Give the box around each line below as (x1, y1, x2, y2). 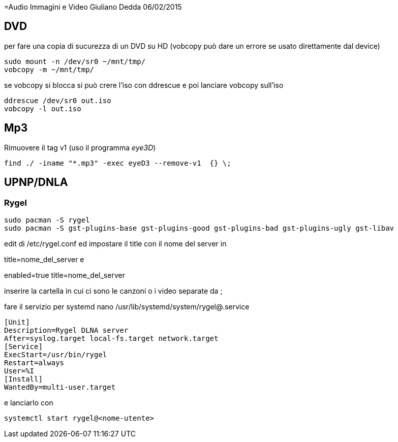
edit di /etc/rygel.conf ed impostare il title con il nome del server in (4, 239, 227, 248)
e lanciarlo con (4, 398, 53, 407)
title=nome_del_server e (4, 255, 84, 264)
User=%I (4, 366, 35, 375)
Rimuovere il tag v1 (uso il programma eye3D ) (4, 143, 156, 152)
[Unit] (4, 318, 30, 326)
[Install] (4, 374, 43, 383)
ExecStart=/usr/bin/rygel (4, 350, 107, 359)
